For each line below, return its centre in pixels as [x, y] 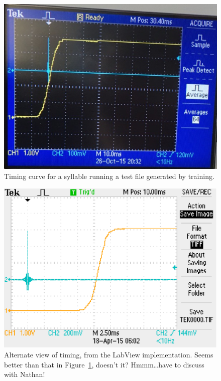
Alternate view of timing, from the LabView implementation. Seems [109, 354]
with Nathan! [25, 374]
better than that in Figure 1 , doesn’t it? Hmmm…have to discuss [104, 364]
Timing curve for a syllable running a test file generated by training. [109, 176]
